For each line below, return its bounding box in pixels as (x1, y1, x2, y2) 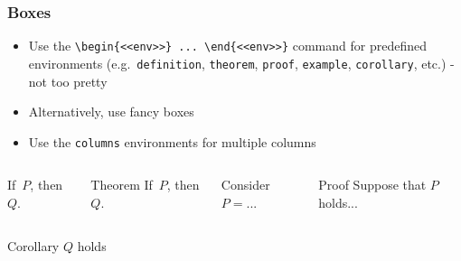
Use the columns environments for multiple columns (28, 132, 316, 151)
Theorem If (90, 175, 153, 194)
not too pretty (28, 71, 108, 90)
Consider (221, 175, 270, 194)
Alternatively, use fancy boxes (28, 102, 194, 121)
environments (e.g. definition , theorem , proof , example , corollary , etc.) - (28, 53, 455, 72)
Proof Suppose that (318, 175, 427, 194)
